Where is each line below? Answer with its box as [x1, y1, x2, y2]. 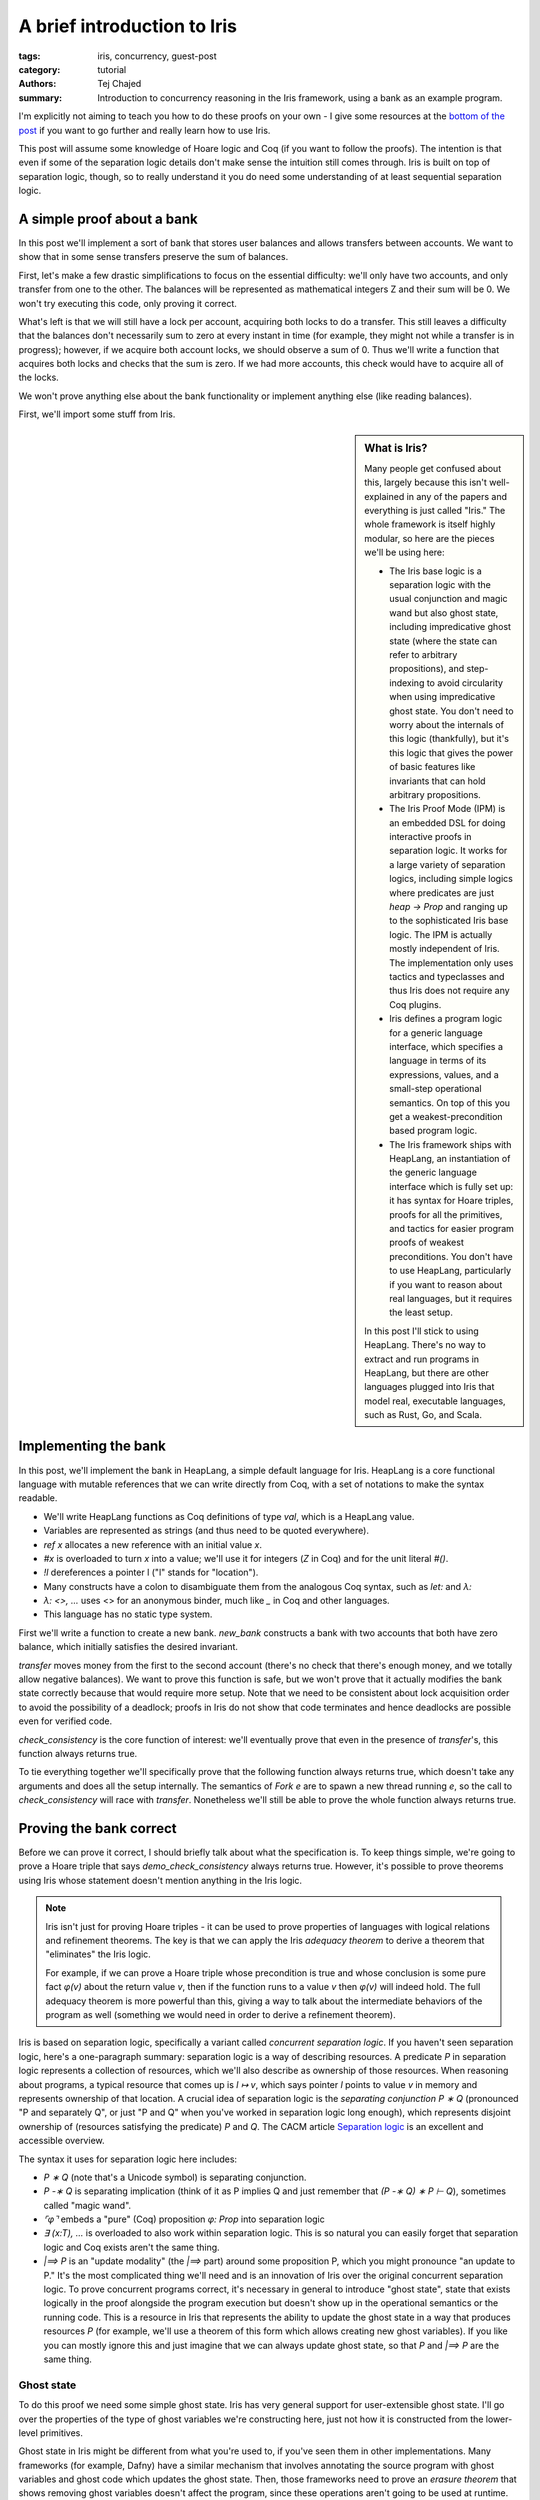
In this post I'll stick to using [364, 1325, 479, 1337]
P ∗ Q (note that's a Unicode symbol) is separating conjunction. [43, 2171, 307, 2183]
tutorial [97, 63, 127, 75]
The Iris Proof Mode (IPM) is [389, 803, 506, 815]
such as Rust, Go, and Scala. [364, 1409, 483, 1421]
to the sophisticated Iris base [389, 915, 509, 927]
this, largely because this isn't [364, 476, 487, 489]
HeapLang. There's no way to [364, 1339, 487, 1351]
